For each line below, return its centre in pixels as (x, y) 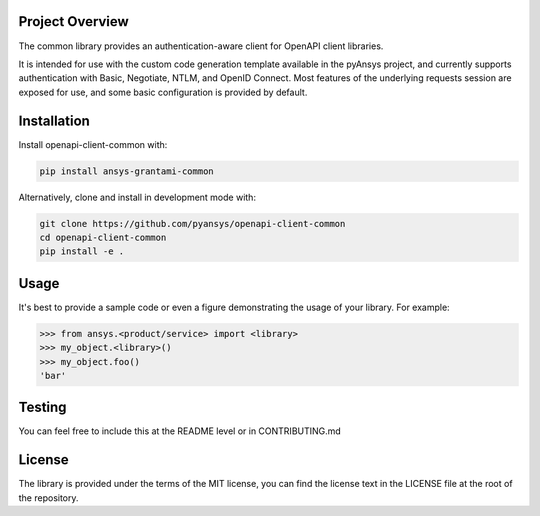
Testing (42, 407)
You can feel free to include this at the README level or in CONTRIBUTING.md (180, 431)
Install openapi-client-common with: (93, 144)
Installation (54, 120)
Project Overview (73, 21)
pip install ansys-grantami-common (126, 171)
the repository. (48, 497)
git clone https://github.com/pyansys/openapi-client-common (192, 223)
